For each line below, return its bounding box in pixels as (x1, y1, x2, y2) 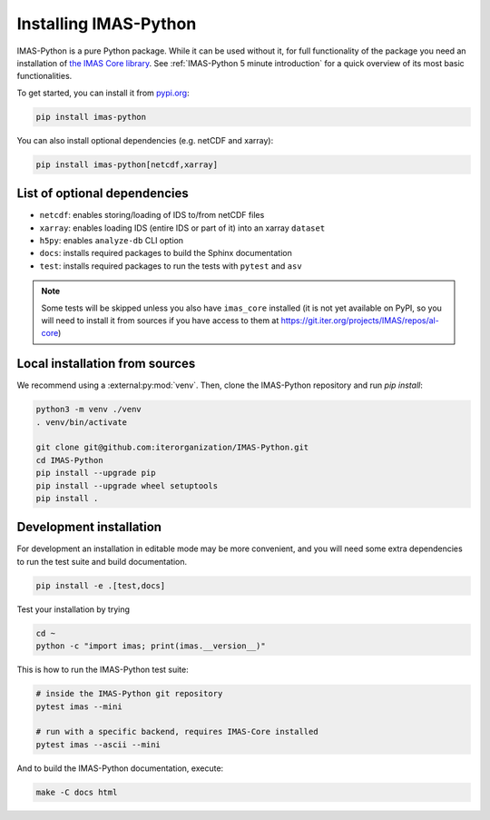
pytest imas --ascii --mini (35, 739, 161, 749)
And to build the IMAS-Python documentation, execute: (16, 763, 224, 774)
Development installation (16, 519, 162, 535)
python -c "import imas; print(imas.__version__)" (35, 641, 267, 651)
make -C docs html (35, 786, 118, 797)
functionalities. (16, 71, 73, 82)
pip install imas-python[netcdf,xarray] (35, 159, 218, 170)
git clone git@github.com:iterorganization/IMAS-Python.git (35, 442, 309, 453)
